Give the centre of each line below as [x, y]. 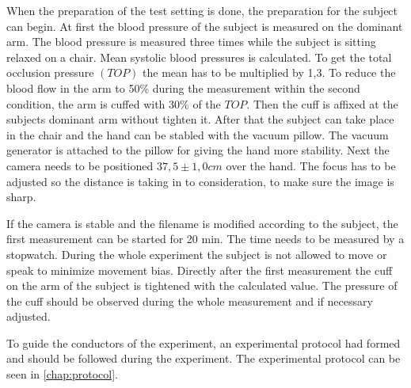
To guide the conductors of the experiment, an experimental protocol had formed [204, 342]
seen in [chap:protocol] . [62, 374]
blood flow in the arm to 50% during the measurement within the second [183, 87]
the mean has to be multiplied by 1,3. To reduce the [269, 72]
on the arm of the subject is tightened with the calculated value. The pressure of [202, 285]
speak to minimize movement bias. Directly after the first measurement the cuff [200, 270]
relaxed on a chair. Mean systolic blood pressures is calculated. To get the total [199, 57]
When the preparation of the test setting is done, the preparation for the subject [202, 10]
